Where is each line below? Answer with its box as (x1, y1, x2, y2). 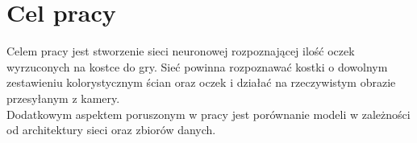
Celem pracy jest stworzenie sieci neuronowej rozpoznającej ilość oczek (6, 43, 355, 59)
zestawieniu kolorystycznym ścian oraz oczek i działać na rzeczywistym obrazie (6, 74, 396, 91)
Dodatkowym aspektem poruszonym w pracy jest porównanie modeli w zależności (6, 105, 411, 122)
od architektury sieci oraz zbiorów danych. (6, 121, 216, 138)
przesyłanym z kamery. (6, 89, 120, 106)
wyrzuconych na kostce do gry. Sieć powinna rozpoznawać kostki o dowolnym (6, 58, 388, 75)
